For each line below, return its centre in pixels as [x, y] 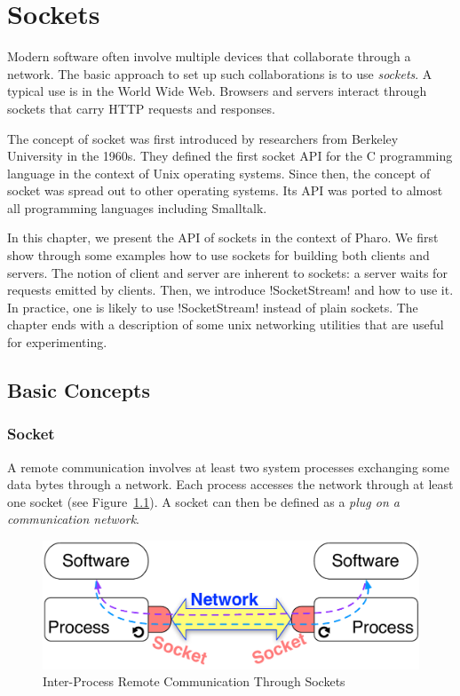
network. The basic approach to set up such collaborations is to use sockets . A [220, 73]
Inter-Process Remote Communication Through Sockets [194, 681]
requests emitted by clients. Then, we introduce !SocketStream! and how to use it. [230, 290]
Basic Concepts [79, 390]
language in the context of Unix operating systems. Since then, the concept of [219, 173]
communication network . [73, 519]
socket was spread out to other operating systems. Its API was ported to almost [225, 190]
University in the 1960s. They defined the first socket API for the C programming [230, 156]
